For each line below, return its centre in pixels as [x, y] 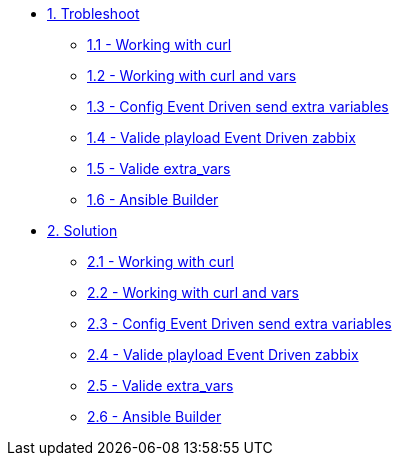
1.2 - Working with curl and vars [192, 75]
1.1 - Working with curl [159, 44]
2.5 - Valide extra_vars [160, 385]
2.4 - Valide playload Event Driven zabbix [223, 354]
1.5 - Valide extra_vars [159, 168]
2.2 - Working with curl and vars [193, 292]
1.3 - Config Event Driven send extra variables [238, 106]
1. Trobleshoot [93, 13]
